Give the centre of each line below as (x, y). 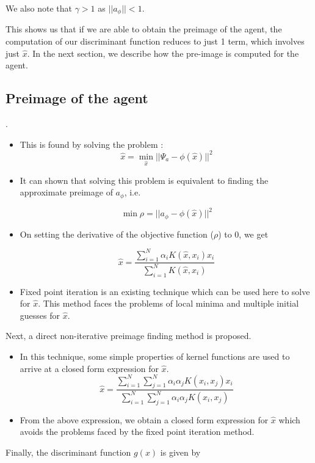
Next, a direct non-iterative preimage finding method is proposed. (129, 336)
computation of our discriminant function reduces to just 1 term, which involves (155, 41)
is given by (180, 452)
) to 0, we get (243, 234)
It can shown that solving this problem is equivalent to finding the (144, 180)
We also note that (39, 8)
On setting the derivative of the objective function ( (117, 234)
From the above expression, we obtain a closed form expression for (144, 419)
